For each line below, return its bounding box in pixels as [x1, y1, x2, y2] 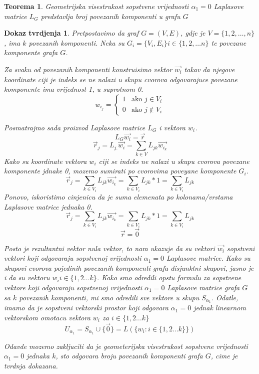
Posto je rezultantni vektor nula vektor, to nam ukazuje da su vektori [4, 243, 215, 253]
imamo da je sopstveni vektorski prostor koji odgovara [4, 302, 168, 313]
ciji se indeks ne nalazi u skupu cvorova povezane [98, 155, 249, 166]
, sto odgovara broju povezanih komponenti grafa [55, 350, 203, 361]
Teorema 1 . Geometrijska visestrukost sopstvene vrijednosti [4, 1, 189, 11]
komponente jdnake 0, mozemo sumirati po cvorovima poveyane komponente [4, 165, 236, 176]
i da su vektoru [4, 272, 50, 283]
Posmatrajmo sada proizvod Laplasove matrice [4, 122, 145, 132]
